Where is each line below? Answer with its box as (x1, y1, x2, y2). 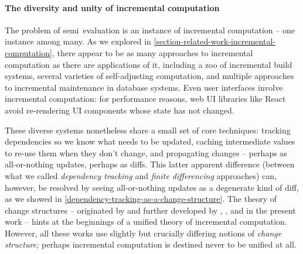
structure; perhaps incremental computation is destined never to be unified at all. (5, 238, 297, 250)
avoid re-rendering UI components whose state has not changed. (5, 104, 234, 116)
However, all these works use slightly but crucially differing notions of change (5, 226, 282, 239)
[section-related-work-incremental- (154, 35, 275, 47)
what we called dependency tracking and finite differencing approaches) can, (5, 169, 277, 181)
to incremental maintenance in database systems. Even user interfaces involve (5, 81, 283, 93)
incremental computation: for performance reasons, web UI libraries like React (5, 92, 286, 105)
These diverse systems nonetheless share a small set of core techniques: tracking (5, 123, 291, 136)
